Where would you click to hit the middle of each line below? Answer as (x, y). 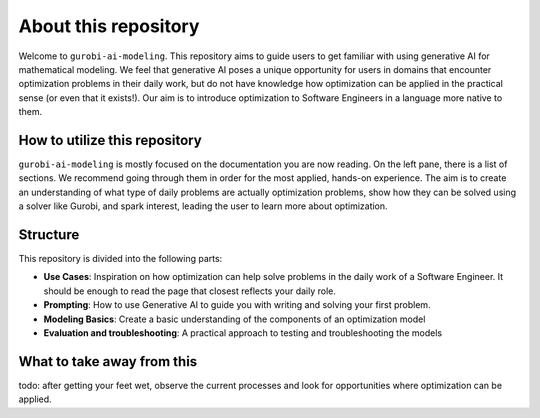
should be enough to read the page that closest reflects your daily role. (190, 291)
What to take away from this (108, 361)
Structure (49, 234)
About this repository (109, 26)
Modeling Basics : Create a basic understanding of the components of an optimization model (234, 319)
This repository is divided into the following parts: (120, 259)
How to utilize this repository (110, 140)
